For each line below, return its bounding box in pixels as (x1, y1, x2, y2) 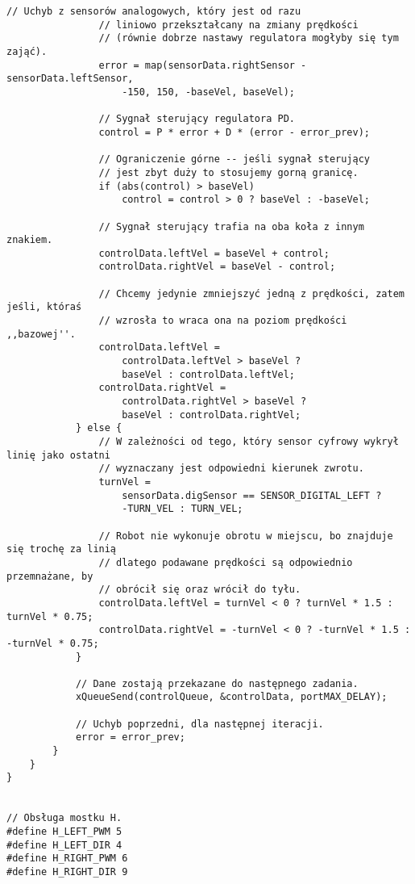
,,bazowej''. (6, 328, 76, 340)
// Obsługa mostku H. (6, 812, 122, 824)
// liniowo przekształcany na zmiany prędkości (98, 19, 359, 31)
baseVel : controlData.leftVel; (122, 368, 295, 380)
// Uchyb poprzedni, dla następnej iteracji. (75, 718, 324, 730)
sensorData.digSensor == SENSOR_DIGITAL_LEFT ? (122, 489, 382, 501)
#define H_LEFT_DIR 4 (6, 839, 122, 851)
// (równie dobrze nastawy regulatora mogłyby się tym (98, 32, 399, 44)
